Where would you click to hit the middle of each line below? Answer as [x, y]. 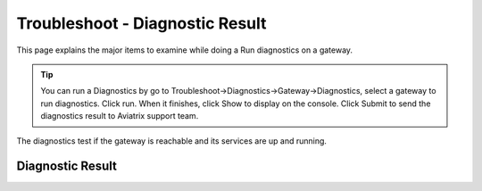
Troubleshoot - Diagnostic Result [141, 23]
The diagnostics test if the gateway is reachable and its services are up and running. [172, 141]
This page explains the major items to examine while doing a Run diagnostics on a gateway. [184, 50]
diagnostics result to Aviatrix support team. [120, 116]
